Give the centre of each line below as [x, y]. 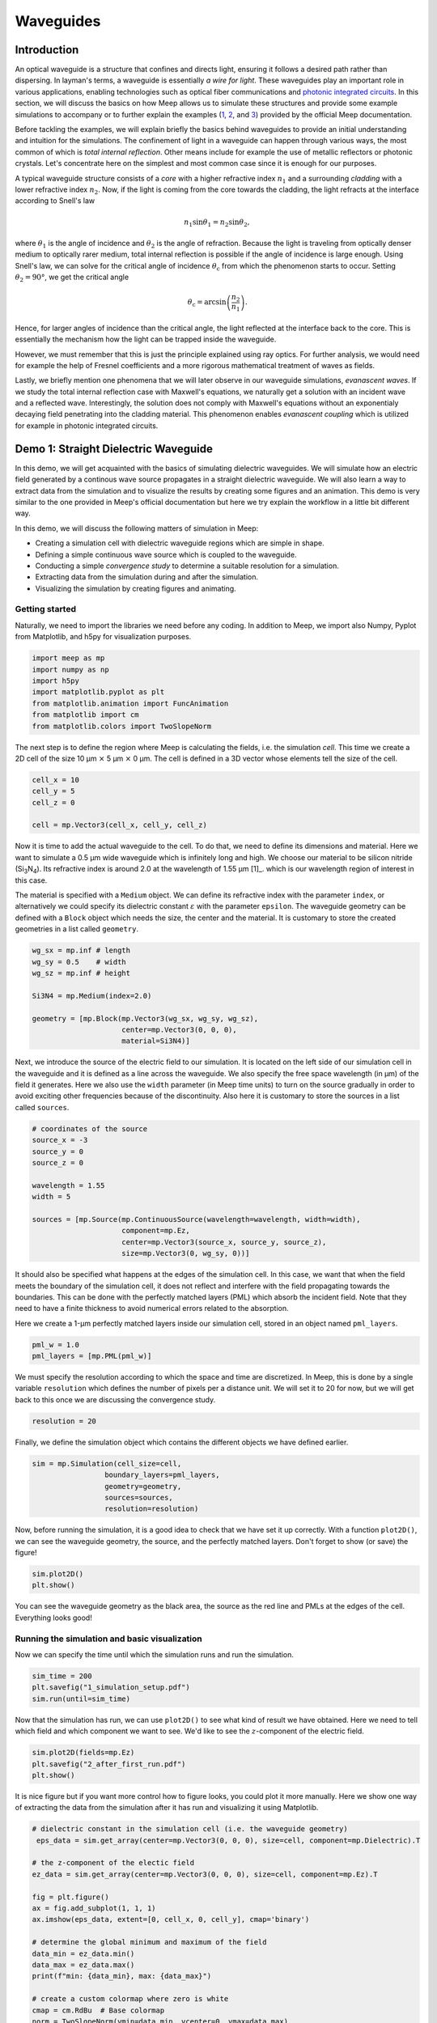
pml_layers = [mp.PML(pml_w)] [92, 1356]
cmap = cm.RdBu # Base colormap [98, 2010]
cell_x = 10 [56, 780]
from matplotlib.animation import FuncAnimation [130, 703]
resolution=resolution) [151, 1509]
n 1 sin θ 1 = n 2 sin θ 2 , [216, 223]
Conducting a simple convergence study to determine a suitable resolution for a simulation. [187, 566]
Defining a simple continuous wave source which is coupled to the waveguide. [166, 554]
